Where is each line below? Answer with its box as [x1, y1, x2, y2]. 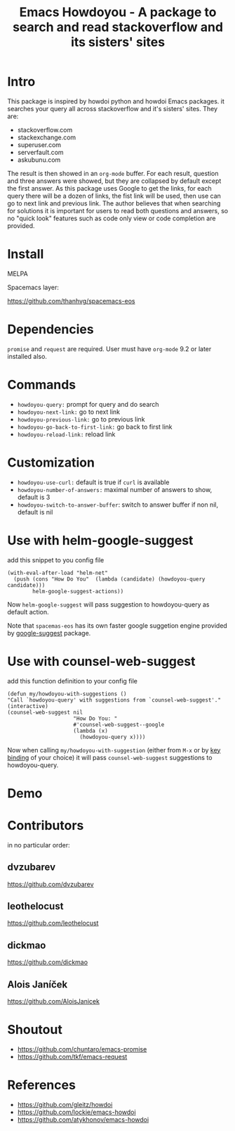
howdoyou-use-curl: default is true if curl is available [17, 478, 170, 486]
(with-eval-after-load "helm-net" [7, 569, 109, 576]
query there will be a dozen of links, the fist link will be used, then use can [7, 191, 221, 200]
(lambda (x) [73, 727, 109, 734]
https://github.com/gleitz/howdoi [17, 1100, 113, 1108]
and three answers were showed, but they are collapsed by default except [7, 177, 222, 185]
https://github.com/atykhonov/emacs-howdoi [17, 1115, 149, 1123]
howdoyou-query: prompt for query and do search [17, 400, 159, 408]
